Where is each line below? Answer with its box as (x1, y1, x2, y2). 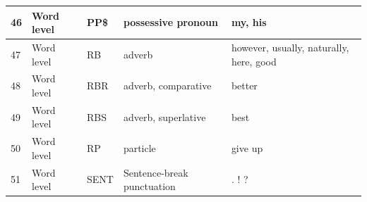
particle (123, 141, 156, 156)
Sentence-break (123, 165, 188, 179)
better (231, 78, 258, 93)
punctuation (123, 179, 176, 194)
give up (231, 141, 263, 156)
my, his (231, 15, 267, 30)
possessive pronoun (123, 15, 218, 30)
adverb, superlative (123, 109, 206, 124)
